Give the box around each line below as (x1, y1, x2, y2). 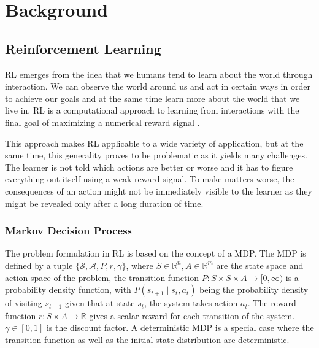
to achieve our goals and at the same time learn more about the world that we (5, 91, 300, 104)
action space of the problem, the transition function (5, 271, 199, 284)
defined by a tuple (5, 258, 73, 271)
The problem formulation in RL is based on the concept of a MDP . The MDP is (5, 247, 306, 260)
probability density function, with (5, 283, 131, 296)
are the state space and (216, 258, 304, 271)
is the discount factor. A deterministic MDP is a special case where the (46, 321, 314, 334)
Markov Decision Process (5, 223, 133, 238)
